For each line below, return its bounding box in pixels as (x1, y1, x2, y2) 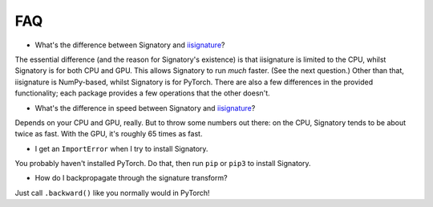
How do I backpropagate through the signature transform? (34, 173, 228, 183)
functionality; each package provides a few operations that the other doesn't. (14, 88, 270, 98)
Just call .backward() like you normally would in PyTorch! (14, 188, 210, 197)
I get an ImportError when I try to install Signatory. (34, 144, 208, 153)
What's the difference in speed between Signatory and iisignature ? (34, 103, 256, 112)
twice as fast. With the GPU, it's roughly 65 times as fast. (14, 129, 203, 139)
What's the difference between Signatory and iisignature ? (34, 40, 225, 50)
